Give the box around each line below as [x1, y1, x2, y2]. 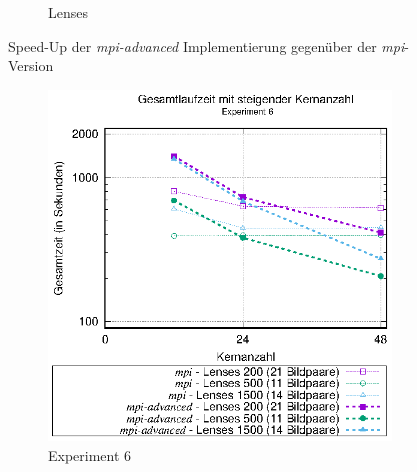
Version [8, 55, 54, 76]
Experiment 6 [48, 444, 132, 465]
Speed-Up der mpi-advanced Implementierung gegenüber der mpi [8, 35, 405, 56]
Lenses [48, 2, 88, 22]
